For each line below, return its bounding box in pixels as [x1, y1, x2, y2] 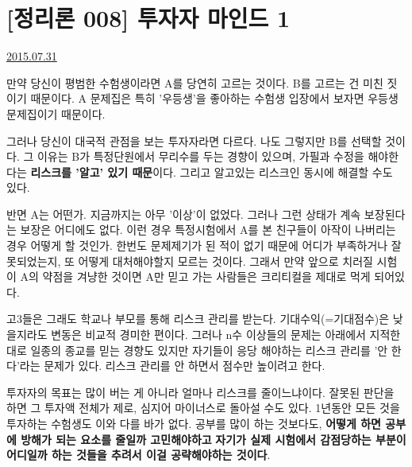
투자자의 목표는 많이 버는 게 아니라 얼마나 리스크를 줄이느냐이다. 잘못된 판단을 [6, 383, 395, 400]
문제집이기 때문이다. [6, 105, 106, 122]
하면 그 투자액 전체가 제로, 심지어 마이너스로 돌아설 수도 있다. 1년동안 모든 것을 [6, 399, 400, 416]
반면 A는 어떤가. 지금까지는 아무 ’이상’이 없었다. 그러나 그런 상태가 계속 [6, 205, 361, 222]
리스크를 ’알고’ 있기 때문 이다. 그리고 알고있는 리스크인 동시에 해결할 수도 [30, 163, 393, 180]
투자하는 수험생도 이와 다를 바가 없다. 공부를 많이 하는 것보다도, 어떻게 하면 [6, 415, 381, 431]
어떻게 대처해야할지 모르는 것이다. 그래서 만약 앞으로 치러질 [78, 252, 373, 269]
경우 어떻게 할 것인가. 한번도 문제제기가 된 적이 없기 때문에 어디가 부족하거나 [6, 237, 388, 254]
